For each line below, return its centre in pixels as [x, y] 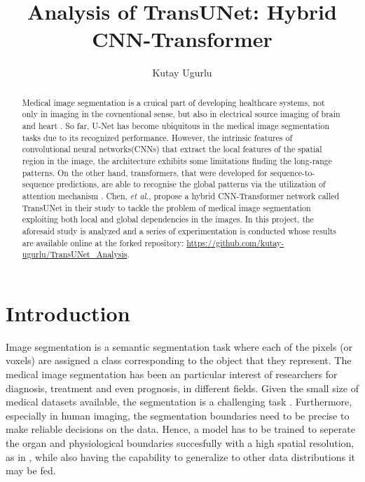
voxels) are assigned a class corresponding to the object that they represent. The [179, 360]
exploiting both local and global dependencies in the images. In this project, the [168, 219]
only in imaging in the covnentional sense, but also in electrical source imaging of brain [181, 114]
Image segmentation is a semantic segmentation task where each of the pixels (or [179, 346]
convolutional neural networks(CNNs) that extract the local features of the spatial [172, 149]
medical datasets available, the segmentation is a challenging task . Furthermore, [179, 402]
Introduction [68, 313]
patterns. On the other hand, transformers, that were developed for [145, 172]
